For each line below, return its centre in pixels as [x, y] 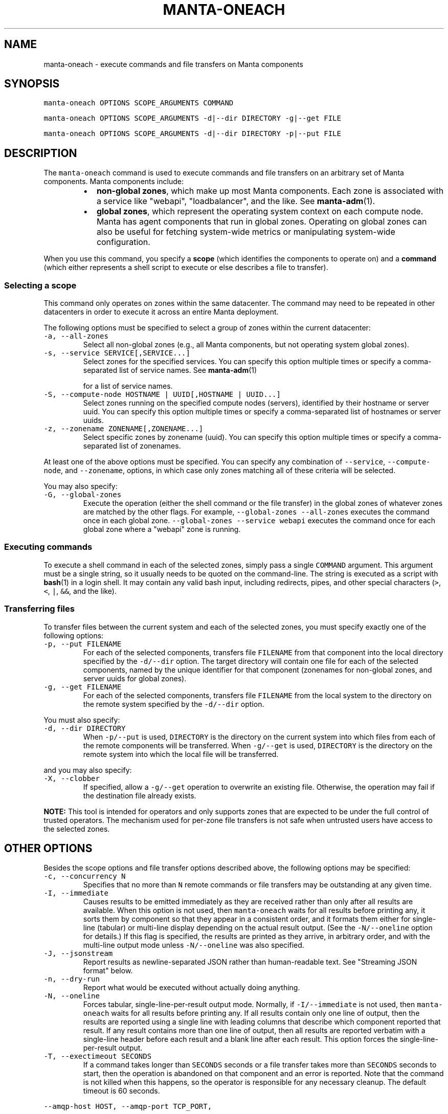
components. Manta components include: [114, 182]
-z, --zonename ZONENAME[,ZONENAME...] [124, 429]
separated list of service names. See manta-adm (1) [170, 370]
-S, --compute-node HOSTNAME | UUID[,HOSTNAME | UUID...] [162, 395]
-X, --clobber [72, 778]
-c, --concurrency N [85, 876]
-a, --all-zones [76, 336]
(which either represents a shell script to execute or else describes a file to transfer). [186, 268]
